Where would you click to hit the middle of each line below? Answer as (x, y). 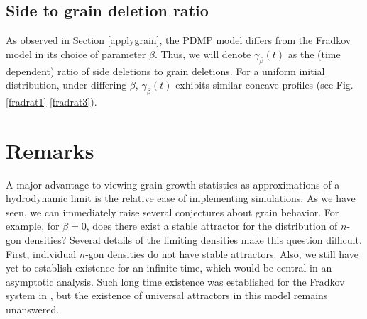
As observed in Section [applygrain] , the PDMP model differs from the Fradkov (179, 40)
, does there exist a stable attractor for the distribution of (212, 226)
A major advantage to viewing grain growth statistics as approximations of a (173, 184)
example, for (33, 226)
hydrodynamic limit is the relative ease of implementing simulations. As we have (181, 198)
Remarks (50, 150)
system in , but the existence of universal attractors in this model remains (167, 295)
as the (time (314, 54)
